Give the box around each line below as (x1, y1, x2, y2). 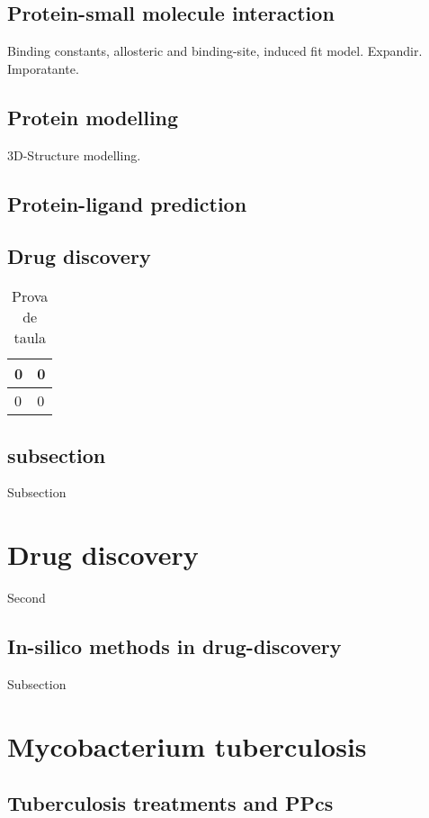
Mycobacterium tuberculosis (7, 727, 367, 764)
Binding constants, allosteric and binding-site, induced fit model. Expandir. (7, 41, 423, 60)
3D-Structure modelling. (7, 145, 141, 164)
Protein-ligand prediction (7, 189, 247, 217)
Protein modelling (7, 103, 179, 131)
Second (7, 588, 46, 607)
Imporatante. (7, 59, 79, 77)
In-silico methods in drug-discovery (7, 632, 342, 660)
